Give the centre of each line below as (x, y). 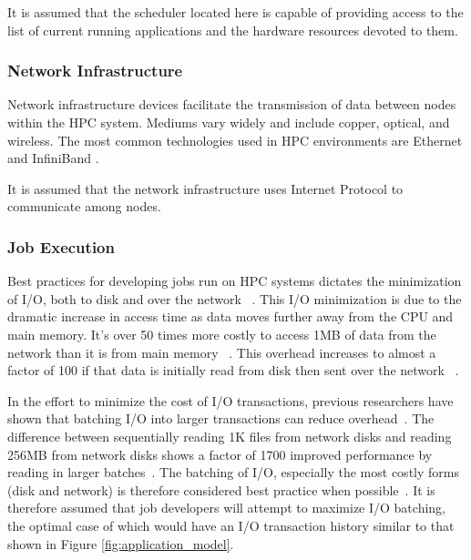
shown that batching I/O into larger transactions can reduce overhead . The (221, 418)
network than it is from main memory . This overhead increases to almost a (222, 352)
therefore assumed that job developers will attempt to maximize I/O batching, (226, 508)
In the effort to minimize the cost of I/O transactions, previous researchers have (230, 400)
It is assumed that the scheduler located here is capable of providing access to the (235, 12)
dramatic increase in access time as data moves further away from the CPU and (230, 316)
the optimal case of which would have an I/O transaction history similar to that (231, 525)
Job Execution (61, 246)
